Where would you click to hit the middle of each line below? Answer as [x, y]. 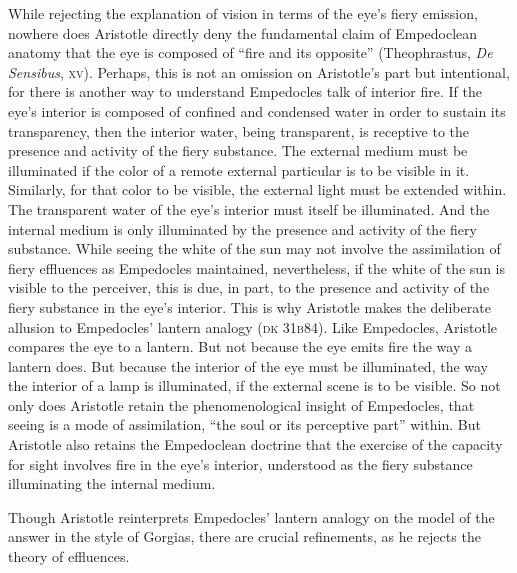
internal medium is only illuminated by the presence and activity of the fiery [242, 228]
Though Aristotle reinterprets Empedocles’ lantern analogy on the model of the [251, 516]
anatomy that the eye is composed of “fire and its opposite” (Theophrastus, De [250, 52]
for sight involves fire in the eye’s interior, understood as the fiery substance [240, 463]
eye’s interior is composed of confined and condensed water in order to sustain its [257, 110]
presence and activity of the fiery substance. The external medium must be [238, 150]
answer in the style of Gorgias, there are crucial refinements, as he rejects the [244, 536]
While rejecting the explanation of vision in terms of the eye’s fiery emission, [243, 13]
